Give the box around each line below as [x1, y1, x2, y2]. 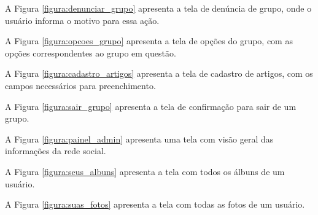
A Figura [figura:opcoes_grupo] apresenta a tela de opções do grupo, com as [5, 34, 293, 47]
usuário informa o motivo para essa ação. [5, 14, 160, 26]
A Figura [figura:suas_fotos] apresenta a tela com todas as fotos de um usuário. [5, 198, 305, 211]
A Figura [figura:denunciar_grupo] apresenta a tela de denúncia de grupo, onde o [5, 2, 312, 14]
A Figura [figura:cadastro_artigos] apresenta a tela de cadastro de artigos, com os [5, 67, 313, 80]
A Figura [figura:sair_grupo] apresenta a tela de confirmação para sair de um [5, 100, 297, 112]
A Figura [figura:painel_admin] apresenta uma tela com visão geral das [5, 132, 274, 145]
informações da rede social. [5, 144, 106, 157]
